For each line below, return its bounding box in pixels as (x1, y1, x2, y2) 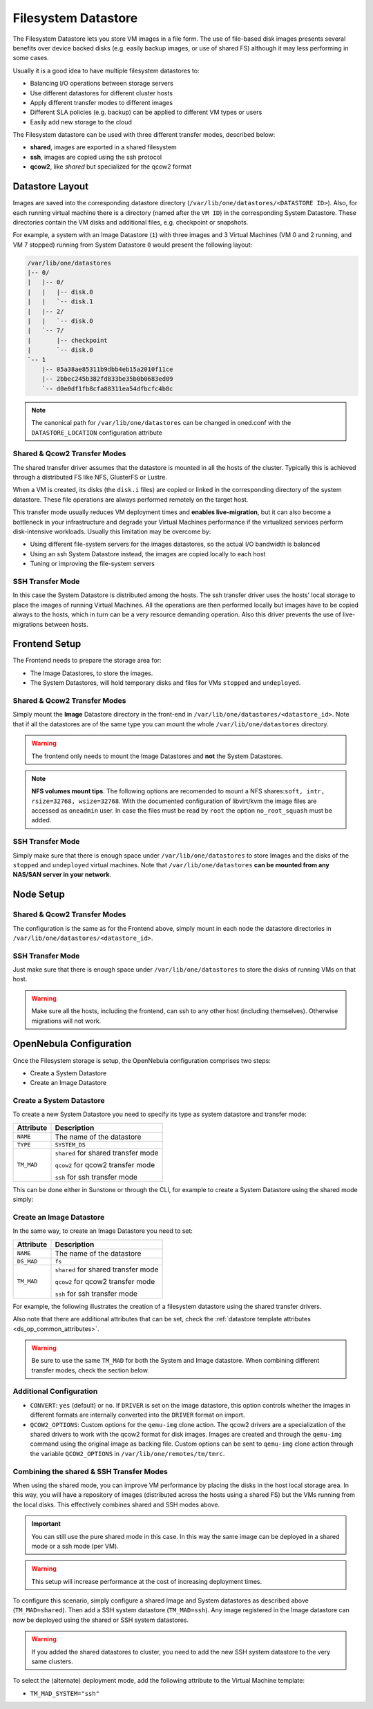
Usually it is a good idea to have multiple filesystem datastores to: (12, 66, 200, 75)
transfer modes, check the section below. (31, 1366, 150, 1375)
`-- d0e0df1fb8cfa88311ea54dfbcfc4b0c (41, 384, 173, 393)
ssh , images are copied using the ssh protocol (30, 153, 162, 161)
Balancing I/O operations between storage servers (30, 79, 174, 88)
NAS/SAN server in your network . (12, 871, 112, 879)
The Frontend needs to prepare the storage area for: (12, 657, 162, 665)
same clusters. (31, 1657, 73, 1665)
